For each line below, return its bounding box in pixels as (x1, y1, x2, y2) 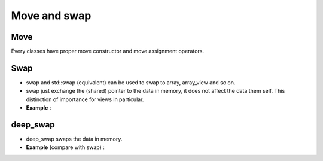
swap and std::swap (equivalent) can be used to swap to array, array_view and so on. (26, 78, 236, 86)
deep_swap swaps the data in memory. (26, 135, 123, 143)
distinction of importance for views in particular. (26, 96, 144, 103)
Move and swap (11, 9, 92, 22)
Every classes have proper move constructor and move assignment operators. (11, 48, 205, 55)
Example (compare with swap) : (26, 144, 105, 151)
